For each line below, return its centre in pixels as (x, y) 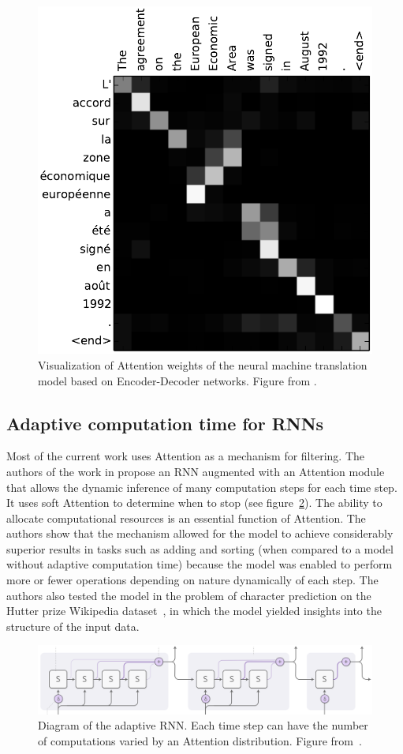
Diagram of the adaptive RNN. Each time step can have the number (203, 725)
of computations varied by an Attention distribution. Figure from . (200, 741)
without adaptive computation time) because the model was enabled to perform (200, 564)
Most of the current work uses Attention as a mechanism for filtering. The (185, 456)
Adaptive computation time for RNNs (165, 423)
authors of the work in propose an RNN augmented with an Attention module (196, 471)
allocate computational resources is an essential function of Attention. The (186, 518)
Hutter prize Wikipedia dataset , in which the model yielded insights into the (194, 611)
